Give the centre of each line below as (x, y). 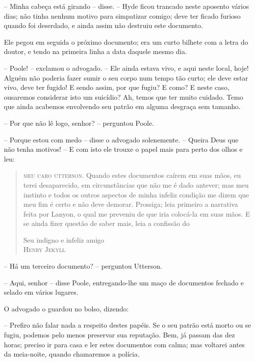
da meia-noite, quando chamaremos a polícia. (72, 354)
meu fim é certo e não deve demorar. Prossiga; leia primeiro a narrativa (131, 204)
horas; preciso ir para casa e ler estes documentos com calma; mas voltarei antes (125, 344)
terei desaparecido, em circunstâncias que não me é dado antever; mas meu (136, 184)
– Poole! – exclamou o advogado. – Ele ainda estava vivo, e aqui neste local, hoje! (127, 68)
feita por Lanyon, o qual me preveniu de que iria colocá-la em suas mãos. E (137, 213)
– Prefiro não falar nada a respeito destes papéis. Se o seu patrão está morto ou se (127, 325)
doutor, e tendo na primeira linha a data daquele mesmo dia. (96, 51)
